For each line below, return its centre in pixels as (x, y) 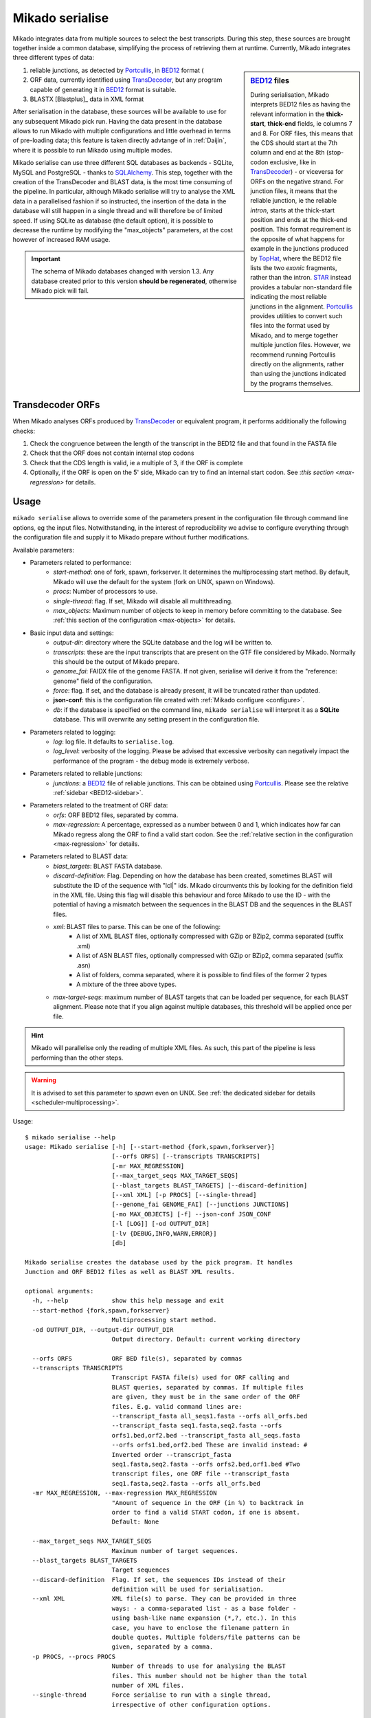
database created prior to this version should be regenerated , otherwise (134, 281)
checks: (24, 431)
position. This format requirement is (301, 230)
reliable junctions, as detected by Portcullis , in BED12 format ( (117, 70)
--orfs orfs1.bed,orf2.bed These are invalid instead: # (210, 1445)
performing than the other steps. (77, 1058)
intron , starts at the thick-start (293, 210)
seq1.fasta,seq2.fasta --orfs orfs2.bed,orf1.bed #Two (206, 1464)
